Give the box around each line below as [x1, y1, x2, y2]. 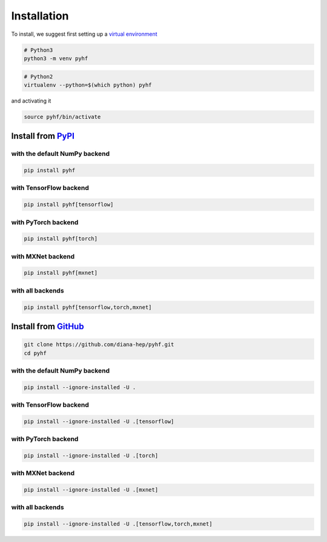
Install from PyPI [11, 131, 75, 141]
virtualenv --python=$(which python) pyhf [24, 81, 152, 88]
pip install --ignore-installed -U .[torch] [24, 452, 159, 459]
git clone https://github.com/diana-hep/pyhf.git [24, 341, 174, 348]
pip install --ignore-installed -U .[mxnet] [24, 486, 159, 493]
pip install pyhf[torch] [24, 235, 98, 242]
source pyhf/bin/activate [24, 113, 101, 120]
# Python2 [24, 73, 53, 80]
